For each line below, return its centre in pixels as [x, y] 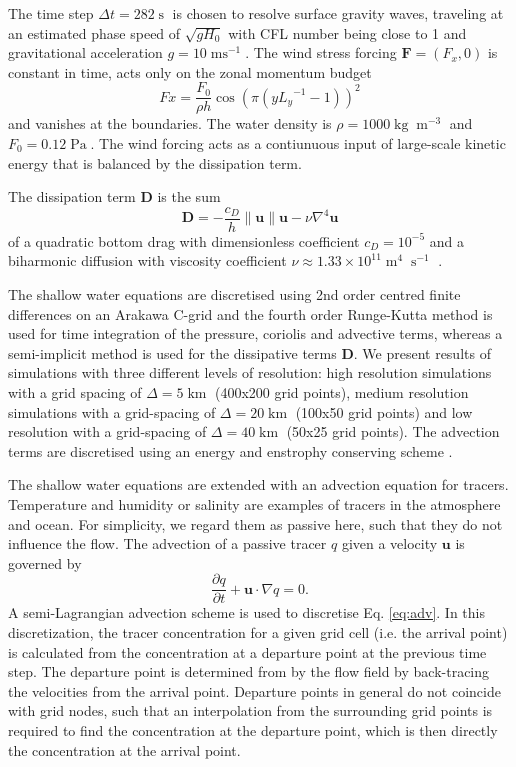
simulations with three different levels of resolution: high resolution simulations [250, 372]
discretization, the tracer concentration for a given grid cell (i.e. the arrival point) [258, 632]
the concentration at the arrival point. [124, 749]
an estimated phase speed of [94, 32]
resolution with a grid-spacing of [107, 431]
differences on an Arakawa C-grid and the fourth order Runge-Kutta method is [250, 313]
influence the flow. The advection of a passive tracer [167, 543]
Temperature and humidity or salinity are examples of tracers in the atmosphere [254, 504]
